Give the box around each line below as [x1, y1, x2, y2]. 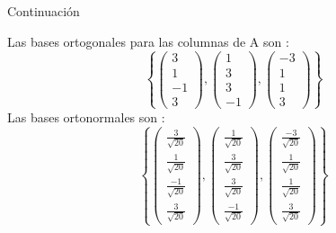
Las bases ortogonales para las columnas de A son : [7, 31, 289, 50]
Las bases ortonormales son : [7, 107, 165, 126]
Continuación [7, 2, 80, 20]
